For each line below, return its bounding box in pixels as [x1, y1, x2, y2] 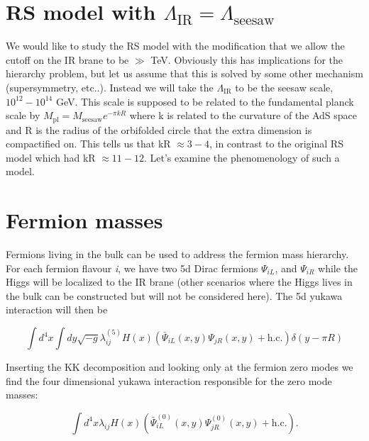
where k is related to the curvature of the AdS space [129, 108, 358, 123]
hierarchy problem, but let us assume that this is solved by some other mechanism [6, 66, 363, 81]
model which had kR [6, 150, 96, 164]
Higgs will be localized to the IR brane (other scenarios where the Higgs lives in [6, 274, 353, 289]
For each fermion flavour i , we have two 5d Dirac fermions [6, 260, 258, 275]
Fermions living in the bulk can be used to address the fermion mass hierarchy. [6, 247, 349, 262]
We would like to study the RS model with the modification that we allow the [6, 38, 345, 53]
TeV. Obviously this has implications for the [150, 52, 343, 67]
